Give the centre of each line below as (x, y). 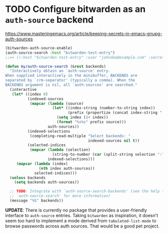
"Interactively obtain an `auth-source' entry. (60, 71)
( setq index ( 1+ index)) (82, 117)
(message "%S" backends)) (37, 201)
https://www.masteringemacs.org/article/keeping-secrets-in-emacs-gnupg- (84, 33)
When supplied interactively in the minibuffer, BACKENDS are (71, 76)
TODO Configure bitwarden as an (75, 9)
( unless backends (28, 178)
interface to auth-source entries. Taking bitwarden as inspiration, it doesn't (82, 215)
